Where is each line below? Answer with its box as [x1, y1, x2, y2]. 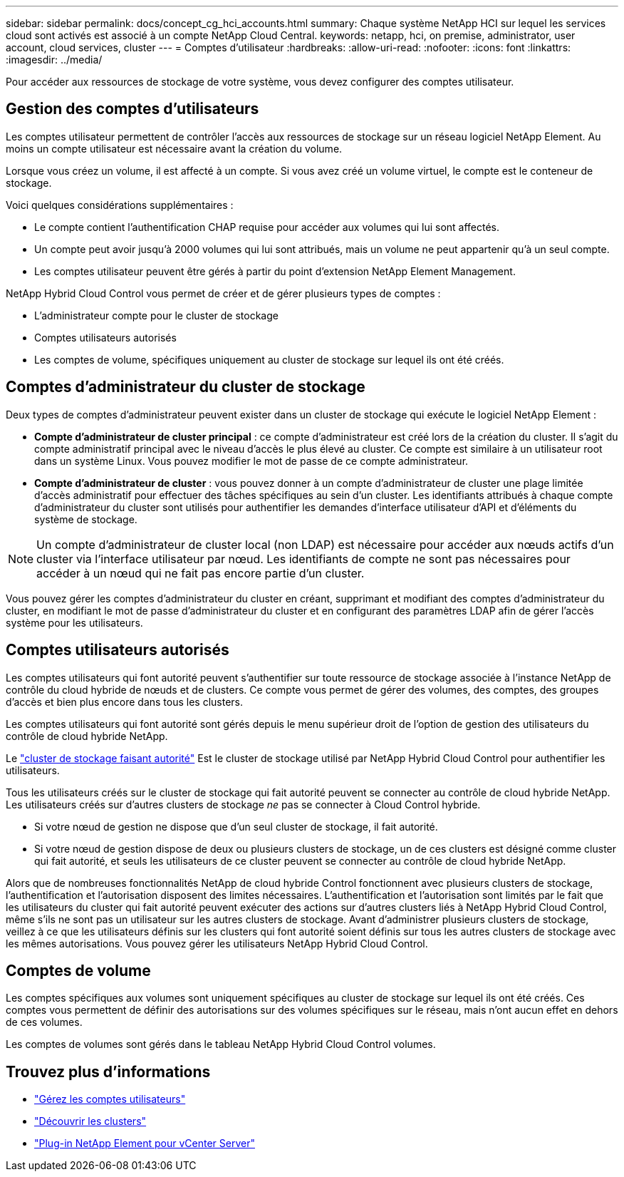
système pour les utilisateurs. [6, 616, 143, 629]
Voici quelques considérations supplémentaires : [6, 198, 234, 211]
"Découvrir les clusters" [34, 1115, 147, 1128]
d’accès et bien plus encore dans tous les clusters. [6, 695, 244, 708]
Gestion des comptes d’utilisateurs [6, 100, 259, 118]
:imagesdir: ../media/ [6, 53, 103, 66]
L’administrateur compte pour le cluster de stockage [34, 309, 279, 322]
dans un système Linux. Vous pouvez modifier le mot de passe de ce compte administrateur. [34, 454, 469, 467]
